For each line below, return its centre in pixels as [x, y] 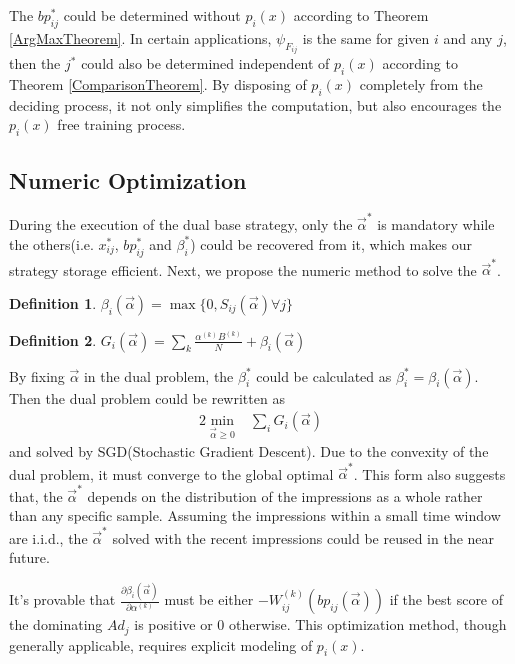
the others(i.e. [51, 243]
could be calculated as [324, 375]
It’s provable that [62, 599]
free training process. [121, 124]
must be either [209, 599]
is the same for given [366, 37]
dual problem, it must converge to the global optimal [171, 473]
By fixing [37, 375]
